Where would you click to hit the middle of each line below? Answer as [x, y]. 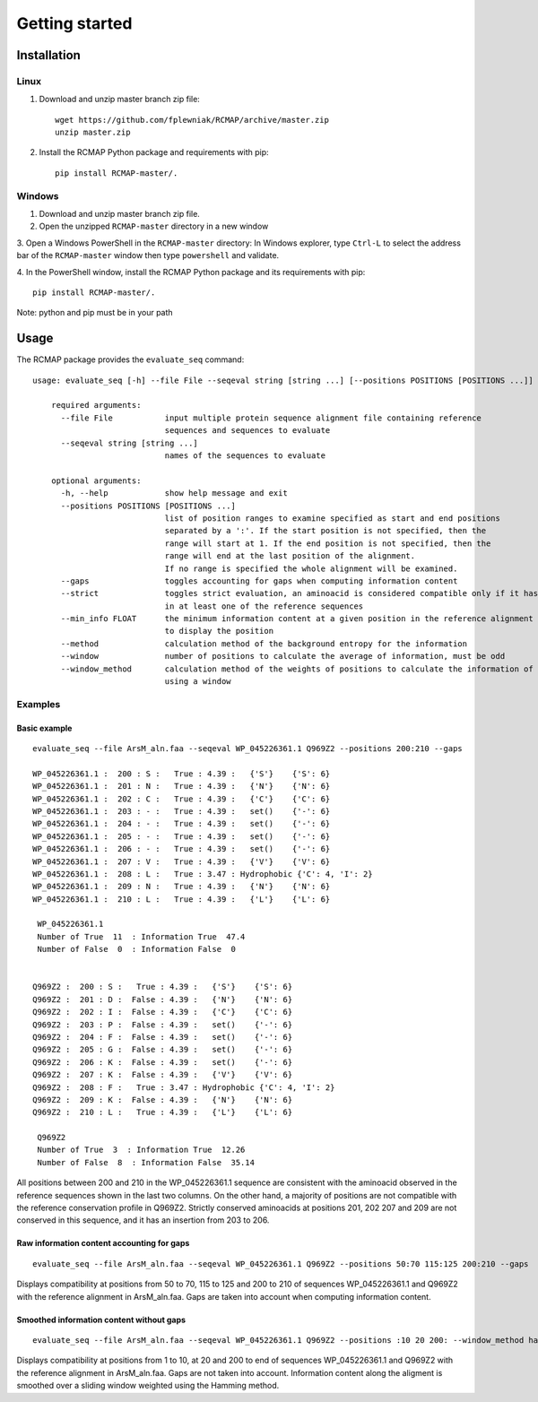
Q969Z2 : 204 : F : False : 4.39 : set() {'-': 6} [163, 1037]
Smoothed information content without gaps [101, 1320]
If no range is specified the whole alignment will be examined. [311, 568]
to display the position [219, 631]
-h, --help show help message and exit [174, 493]
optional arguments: [96, 480]
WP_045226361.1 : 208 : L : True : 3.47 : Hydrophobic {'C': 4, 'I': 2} [203, 874]
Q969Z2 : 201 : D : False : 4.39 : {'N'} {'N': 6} [163, 999]
